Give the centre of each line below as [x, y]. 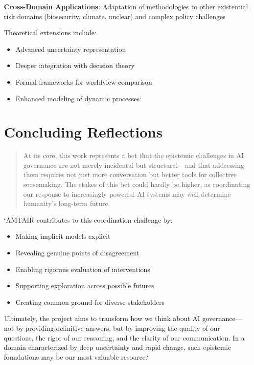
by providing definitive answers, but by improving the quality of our [118, 328]
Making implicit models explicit [63, 236]
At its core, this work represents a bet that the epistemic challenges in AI [134, 155]
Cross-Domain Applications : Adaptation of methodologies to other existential [126, 6]
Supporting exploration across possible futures [85, 285]
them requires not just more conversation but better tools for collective [130, 174]
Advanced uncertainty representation [71, 49]
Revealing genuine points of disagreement [77, 253]
